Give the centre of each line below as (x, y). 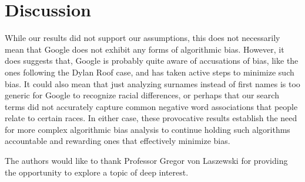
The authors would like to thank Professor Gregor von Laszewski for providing (146, 161)
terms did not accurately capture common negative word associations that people (151, 106)
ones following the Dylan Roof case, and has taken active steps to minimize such (150, 72)
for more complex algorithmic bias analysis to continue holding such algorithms (148, 129)
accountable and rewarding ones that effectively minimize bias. (118, 141)
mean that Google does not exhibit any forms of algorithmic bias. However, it (145, 49)
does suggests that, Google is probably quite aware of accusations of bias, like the (152, 61)
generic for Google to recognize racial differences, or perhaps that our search (142, 95)
